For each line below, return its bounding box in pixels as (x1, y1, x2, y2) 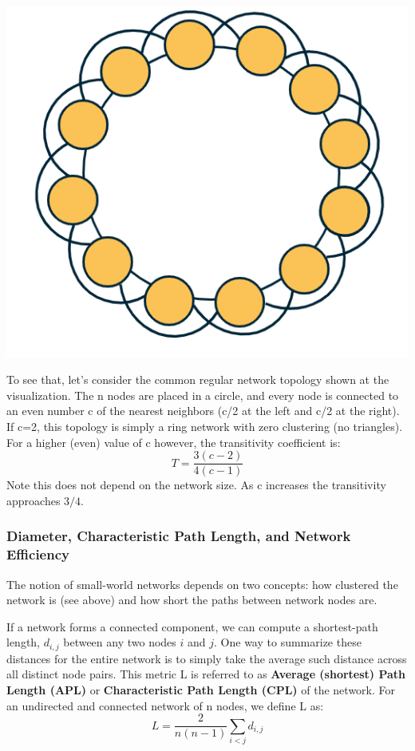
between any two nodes (63, 634, 176, 650)
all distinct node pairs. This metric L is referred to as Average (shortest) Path (6, 666, 406, 682)
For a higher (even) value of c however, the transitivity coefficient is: (6, 433, 341, 450)
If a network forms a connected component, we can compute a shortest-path (6, 618, 378, 634)
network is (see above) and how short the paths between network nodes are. (6, 591, 377, 608)
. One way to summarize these (214, 634, 362, 650)
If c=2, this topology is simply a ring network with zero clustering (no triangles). (6, 417, 403, 434)
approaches (6, 492, 61, 508)
